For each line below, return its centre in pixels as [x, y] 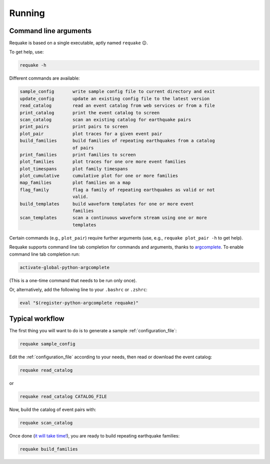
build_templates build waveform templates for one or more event [107, 204]
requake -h [33, 65]
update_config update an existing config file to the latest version [115, 98]
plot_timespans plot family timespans [74, 169]
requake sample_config [47, 344]
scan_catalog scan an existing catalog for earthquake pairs [105, 120]
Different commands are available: [44, 78]
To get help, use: [26, 52]
